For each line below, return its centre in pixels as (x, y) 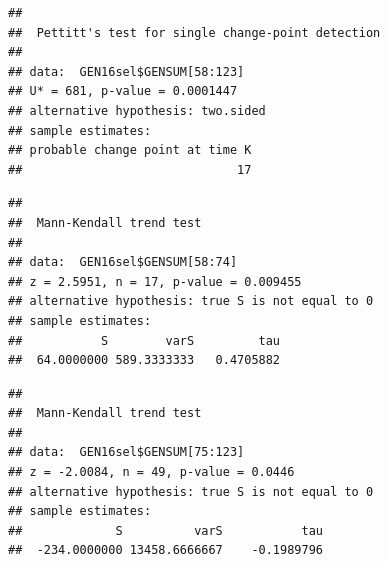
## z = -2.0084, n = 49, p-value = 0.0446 (151, 472)
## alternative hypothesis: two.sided (137, 110)
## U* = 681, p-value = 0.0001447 (123, 91)
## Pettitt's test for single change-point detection (194, 32)
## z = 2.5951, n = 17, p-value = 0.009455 (155, 281)
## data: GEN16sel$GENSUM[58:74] (123, 262)
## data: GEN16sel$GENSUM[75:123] (126, 452)
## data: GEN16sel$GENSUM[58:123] (126, 71)
